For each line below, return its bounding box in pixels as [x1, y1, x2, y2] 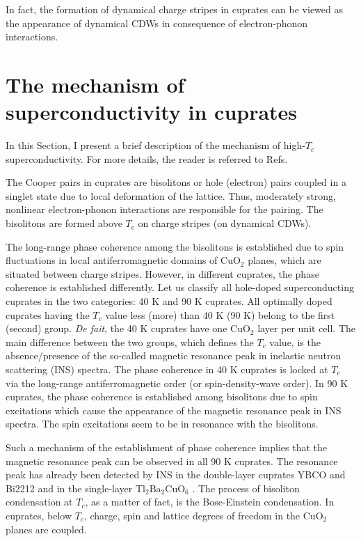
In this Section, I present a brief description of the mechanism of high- [6, 138, 305, 152]
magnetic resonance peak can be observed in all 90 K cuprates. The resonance [6, 453, 338, 468]
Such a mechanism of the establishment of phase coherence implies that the [6, 439, 327, 454]
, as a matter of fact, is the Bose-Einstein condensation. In [85, 494, 335, 509]
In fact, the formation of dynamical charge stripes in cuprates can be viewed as [6, 2, 344, 16]
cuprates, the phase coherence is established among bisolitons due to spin [6, 389, 318, 404]
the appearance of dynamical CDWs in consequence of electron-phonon [6, 15, 308, 30]
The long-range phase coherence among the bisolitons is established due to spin [6, 239, 344, 253]
